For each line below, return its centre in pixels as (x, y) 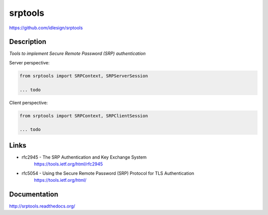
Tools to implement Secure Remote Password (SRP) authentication (77, 54)
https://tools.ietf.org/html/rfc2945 (68, 164)
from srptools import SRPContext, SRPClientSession (84, 116)
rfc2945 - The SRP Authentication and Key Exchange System (84, 157)
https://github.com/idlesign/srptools (46, 28)
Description (28, 42)
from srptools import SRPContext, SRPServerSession (84, 76)
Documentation (34, 194)
